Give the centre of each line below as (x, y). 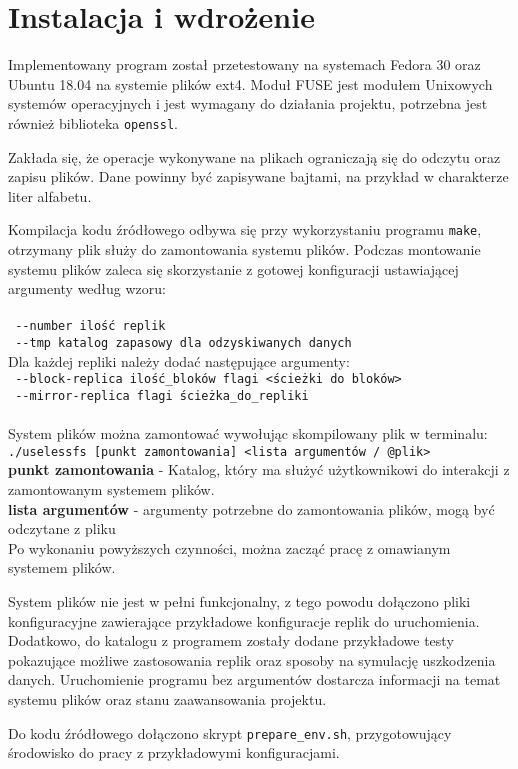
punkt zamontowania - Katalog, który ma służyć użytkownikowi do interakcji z (259, 469)
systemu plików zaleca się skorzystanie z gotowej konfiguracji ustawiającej (233, 268)
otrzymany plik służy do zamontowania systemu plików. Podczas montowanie (244, 249)
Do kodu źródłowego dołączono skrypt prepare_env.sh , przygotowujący (230, 732)
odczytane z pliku (62, 528)
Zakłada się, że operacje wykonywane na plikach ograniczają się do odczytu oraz (254, 156)
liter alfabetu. (50, 195)
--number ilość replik (90, 326)
